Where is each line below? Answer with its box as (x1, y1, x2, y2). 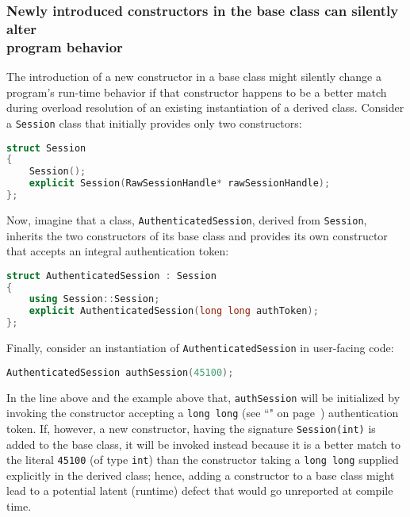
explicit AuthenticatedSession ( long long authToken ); (29, 305, 319, 317)
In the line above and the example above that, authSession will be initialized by (6, 389, 400, 405)
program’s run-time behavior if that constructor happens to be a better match (6, 83, 387, 100)
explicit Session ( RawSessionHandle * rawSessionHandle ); (29, 178, 331, 190)
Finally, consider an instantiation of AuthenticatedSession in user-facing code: (6, 339, 394, 356)
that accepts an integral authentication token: (6, 243, 229, 259)
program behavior (6, 36, 123, 56)
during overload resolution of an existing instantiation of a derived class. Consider (6, 99, 404, 116)
